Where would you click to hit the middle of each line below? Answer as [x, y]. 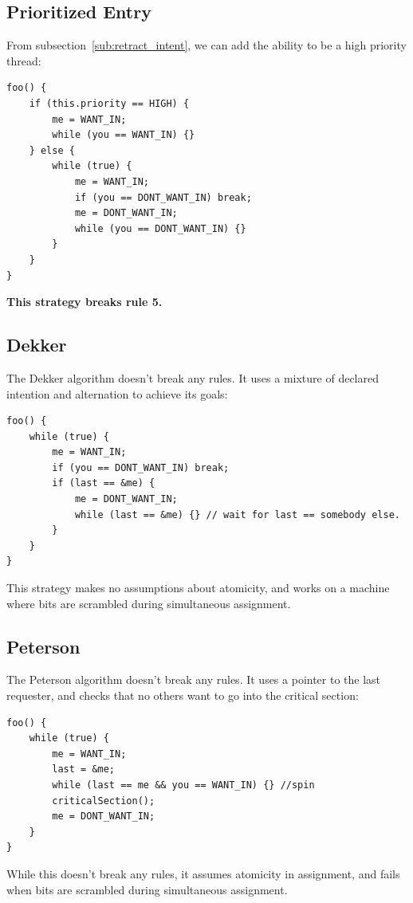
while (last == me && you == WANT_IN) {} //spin [183, 785]
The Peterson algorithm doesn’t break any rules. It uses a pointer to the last [194, 679]
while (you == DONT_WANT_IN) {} [160, 228]
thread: [24, 60]
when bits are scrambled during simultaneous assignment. [147, 889]
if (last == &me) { [104, 483]
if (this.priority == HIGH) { [109, 103]
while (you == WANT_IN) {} [124, 135]
